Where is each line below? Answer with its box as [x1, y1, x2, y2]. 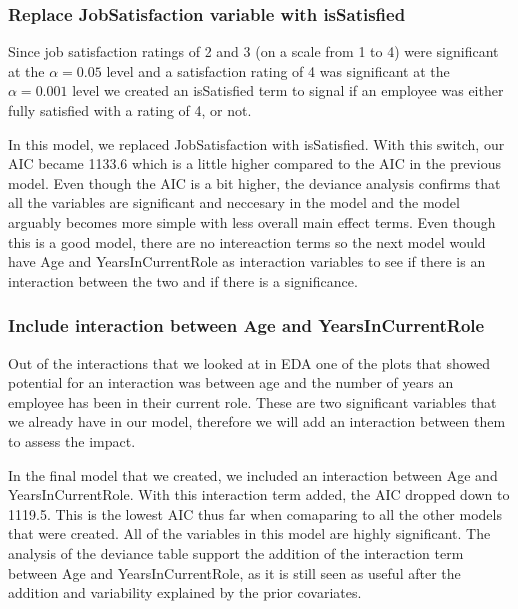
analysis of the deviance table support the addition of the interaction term [8, 542, 464, 563]
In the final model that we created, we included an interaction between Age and [8, 464, 498, 485]
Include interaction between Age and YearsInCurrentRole [8, 313, 485, 338]
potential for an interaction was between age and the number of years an [8, 372, 454, 393]
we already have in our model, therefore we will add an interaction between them [8, 411, 506, 432]
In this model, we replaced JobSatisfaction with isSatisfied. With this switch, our [8, 133, 505, 154]
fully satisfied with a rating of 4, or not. [8, 100, 252, 120]
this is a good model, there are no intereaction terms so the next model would [8, 231, 486, 252]
